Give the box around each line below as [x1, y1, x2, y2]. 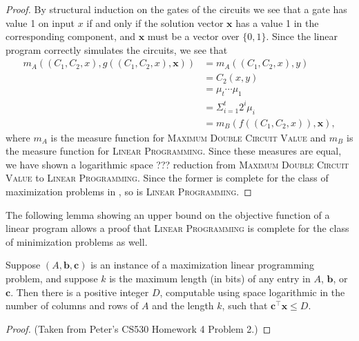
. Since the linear [266, 29, 338, 43]
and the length [152, 298, 214, 313]
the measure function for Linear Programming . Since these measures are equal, [6, 144, 342, 158]
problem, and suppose [6, 271, 98, 285]
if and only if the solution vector [86, 15, 224, 30]
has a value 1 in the [235, 15, 319, 30]
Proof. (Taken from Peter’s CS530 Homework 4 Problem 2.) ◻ [6, 321, 271, 335]
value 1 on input [6, 15, 75, 30]
